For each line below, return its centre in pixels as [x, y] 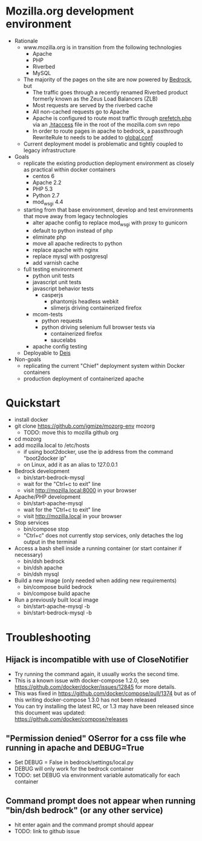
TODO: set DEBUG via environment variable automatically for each [97, 775]
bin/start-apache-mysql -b [57, 607]
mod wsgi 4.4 [48, 202]
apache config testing [60, 346]
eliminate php [50, 237]
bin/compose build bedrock [58, 587]
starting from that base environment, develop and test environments [108, 210]
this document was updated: [50, 713]
